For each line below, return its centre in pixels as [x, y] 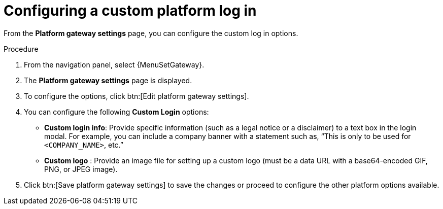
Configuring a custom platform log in [130, 11]
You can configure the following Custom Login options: [116, 112]
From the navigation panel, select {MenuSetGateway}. [114, 64]
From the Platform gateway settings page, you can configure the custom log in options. [151, 33]
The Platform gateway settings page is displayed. [108, 80]
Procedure [21, 49]
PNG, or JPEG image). [81, 169]
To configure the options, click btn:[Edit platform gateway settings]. [137, 96]
